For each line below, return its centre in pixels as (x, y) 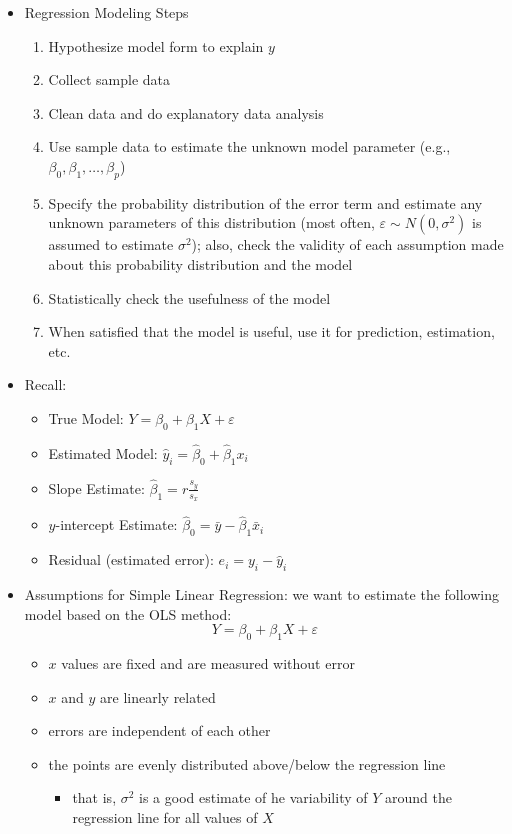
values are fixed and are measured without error (208, 662)
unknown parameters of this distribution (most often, (211, 222)
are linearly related (158, 696)
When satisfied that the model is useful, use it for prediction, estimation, (271, 331)
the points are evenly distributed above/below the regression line (247, 763)
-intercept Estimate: (116, 524)
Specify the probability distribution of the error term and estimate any (265, 202)
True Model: (86, 417)
